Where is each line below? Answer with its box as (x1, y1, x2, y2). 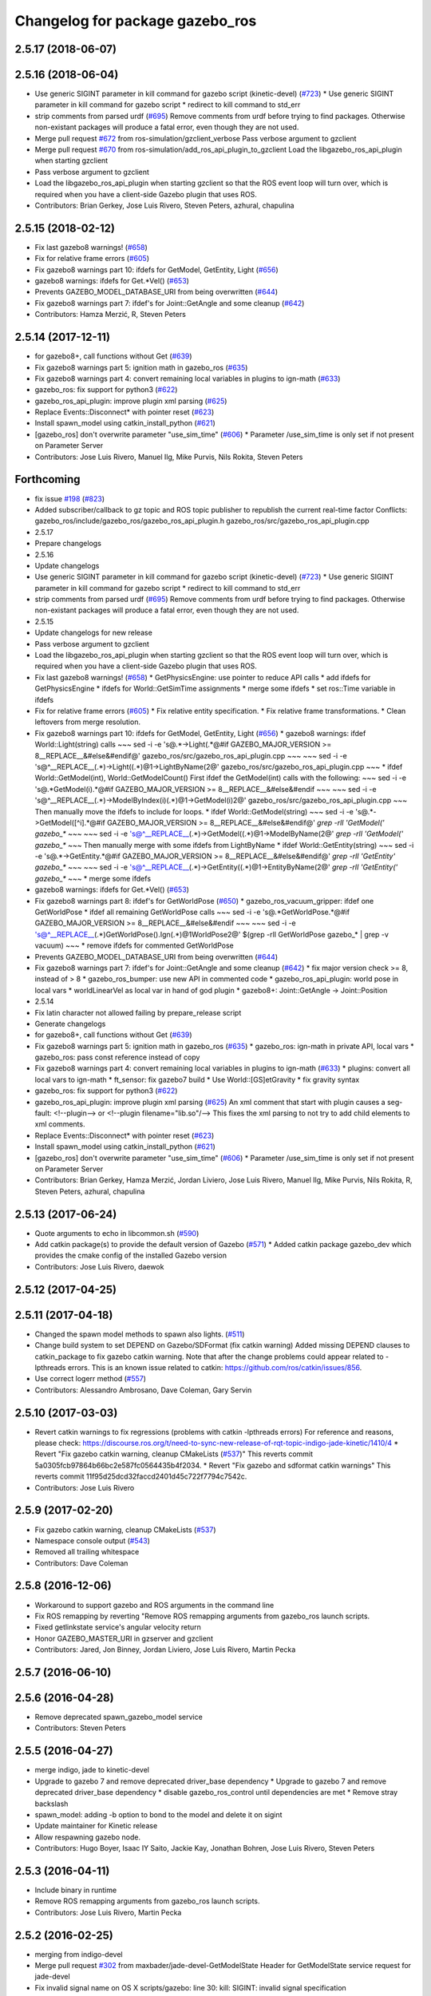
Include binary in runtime (34, 1885, 117, 1895)
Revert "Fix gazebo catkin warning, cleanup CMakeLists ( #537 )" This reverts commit (34, 1449, 314, 1459)
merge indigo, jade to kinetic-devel (34, 1765, 149, 1775)
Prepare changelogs (34, 539, 101, 549)
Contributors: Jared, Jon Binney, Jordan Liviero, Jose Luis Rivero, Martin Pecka (34, 1645, 296, 1654)
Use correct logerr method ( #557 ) (34, 1374, 147, 1384)
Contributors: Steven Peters (34, 1723, 127, 1733)
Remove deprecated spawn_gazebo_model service (34, 1713, 203, 1722)
